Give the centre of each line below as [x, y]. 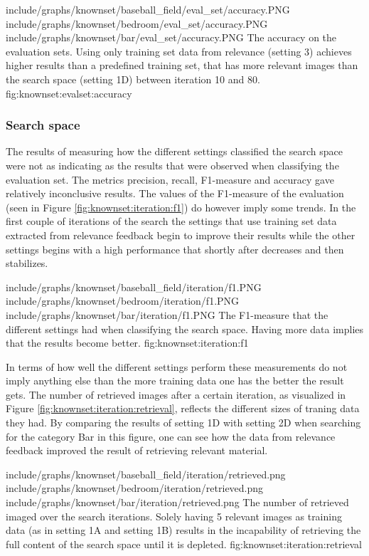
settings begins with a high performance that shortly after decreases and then [175, 249]
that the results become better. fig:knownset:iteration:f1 [127, 343]
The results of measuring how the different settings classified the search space [175, 151]
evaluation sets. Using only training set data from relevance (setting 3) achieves [179, 51]
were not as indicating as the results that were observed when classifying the [172, 165]
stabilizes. [27, 263]
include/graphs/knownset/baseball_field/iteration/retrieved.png [146, 474]
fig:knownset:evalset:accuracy [69, 93]
